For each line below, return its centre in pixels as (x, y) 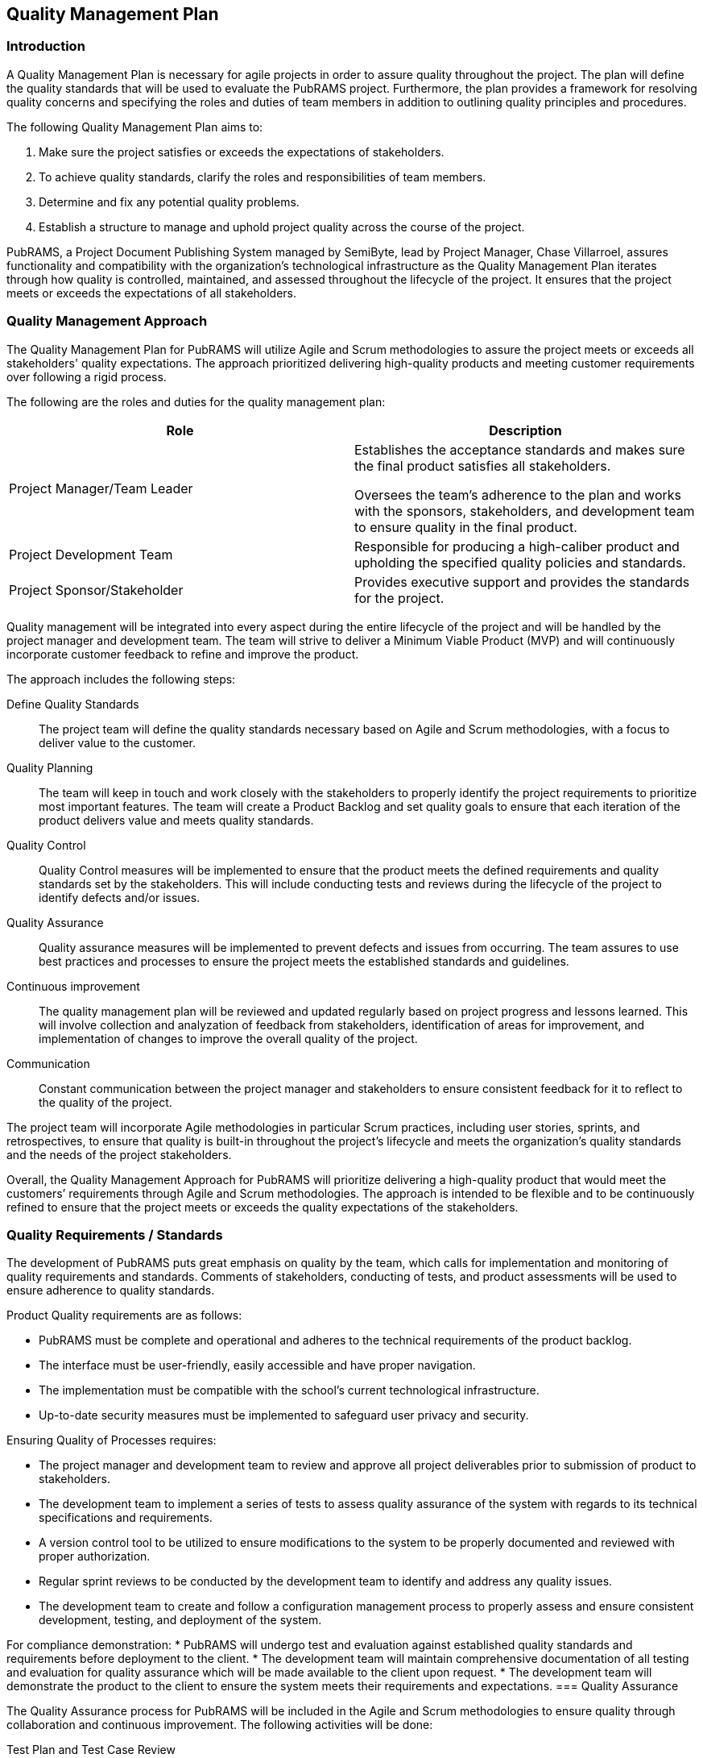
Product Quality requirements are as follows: (124, 1315)
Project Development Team (91, 554)
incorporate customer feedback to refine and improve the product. (183, 654)
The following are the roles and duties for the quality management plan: (196, 401)
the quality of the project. (105, 1102)
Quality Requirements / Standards (115, 1234)
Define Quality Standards (73, 704)
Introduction (46, 46)
